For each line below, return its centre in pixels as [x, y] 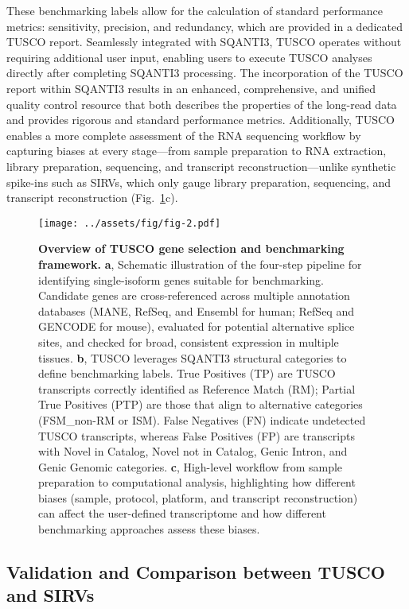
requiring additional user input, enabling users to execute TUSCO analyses [189, 57]
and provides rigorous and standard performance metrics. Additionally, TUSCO [201, 120]
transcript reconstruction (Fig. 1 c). [92, 198]
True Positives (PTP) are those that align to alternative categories [201, 404]
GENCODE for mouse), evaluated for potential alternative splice [197, 326]
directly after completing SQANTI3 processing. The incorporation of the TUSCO [205, 73]
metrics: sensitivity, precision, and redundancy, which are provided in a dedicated [204, 26]
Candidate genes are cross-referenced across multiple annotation [194, 295]
